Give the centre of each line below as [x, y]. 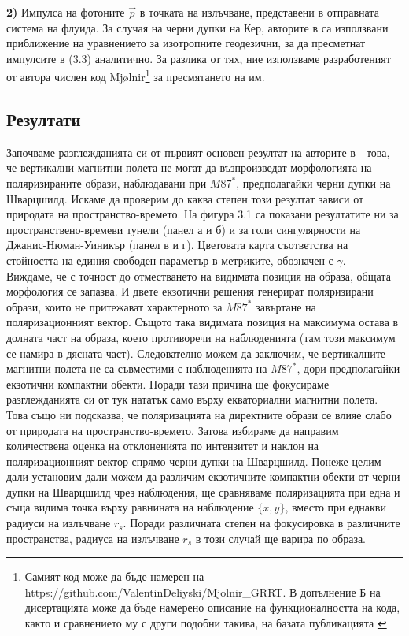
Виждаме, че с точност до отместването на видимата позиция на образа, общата [199, 275]
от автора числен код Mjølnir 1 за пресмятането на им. [136, 76]
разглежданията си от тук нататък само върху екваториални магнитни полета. [192, 399]
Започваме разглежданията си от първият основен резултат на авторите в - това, [198, 152]
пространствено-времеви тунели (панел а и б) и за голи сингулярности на [184, 229]
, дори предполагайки [348, 368]
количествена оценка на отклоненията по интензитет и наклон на [163, 446]
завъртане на [286, 306]
